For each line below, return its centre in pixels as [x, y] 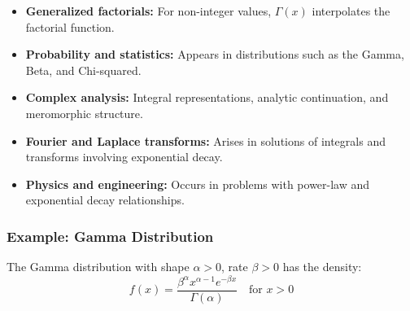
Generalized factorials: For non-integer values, [148, 11]
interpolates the [351, 11]
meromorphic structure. [84, 113]
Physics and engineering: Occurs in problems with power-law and [198, 184]
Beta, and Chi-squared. [83, 70]
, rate [235, 267]
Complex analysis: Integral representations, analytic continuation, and [207, 97]
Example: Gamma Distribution [110, 236]
